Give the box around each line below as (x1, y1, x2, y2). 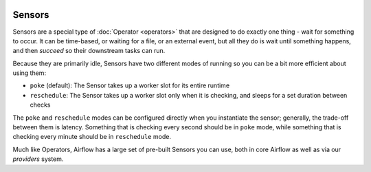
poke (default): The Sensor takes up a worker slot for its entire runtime (30, 81, 230, 89)
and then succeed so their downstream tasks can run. (12, 47, 166, 55)
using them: (12, 69, 47, 77)
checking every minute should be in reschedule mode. (12, 133, 172, 141)
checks (30, 100, 51, 109)
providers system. (12, 155, 64, 163)
